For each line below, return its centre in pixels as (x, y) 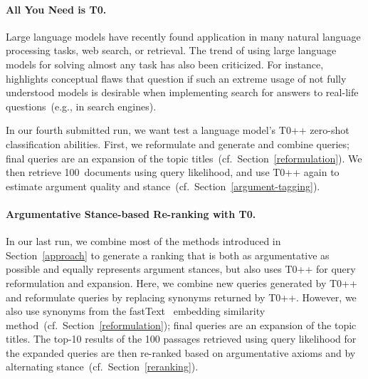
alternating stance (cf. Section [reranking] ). (102, 367)
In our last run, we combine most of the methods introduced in (143, 241)
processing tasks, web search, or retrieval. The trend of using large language (171, 50)
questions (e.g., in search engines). (81, 106)
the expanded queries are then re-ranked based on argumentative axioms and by (181, 352)
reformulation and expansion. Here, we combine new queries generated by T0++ (182, 282)
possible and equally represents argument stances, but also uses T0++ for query (181, 269)
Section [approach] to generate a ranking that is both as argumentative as (168, 255)
